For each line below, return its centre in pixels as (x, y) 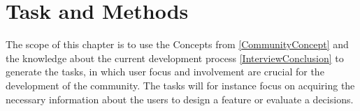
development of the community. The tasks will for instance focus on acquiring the (180, 85)
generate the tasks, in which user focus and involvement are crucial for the (165, 72)
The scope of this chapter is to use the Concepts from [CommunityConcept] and (177, 44)
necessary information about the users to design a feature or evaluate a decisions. (180, 99)
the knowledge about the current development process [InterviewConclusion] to (175, 58)
